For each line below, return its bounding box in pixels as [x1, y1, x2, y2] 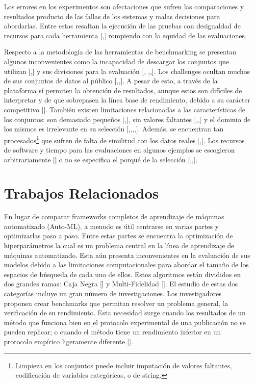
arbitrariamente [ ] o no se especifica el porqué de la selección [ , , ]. [4, 154, 198, 164]
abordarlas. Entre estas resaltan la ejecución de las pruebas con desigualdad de [4, 21, 241, 31]
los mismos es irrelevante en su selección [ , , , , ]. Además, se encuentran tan [4, 124, 224, 134]
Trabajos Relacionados [4, 183, 159, 203]
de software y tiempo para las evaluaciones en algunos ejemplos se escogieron [4, 144, 235, 154]
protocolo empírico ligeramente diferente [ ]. [4, 336, 133, 346]
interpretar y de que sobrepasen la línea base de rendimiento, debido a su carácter [4, 95, 251, 105]
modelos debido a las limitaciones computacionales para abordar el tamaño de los [4, 259, 249, 270]
